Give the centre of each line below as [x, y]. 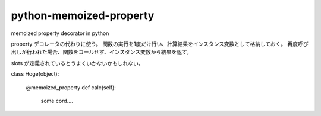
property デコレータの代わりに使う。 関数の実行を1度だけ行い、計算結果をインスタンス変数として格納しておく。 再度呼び [160, 44]
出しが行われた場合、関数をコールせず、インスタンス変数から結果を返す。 [102, 52]
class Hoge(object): [35, 74]
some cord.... [57, 101]
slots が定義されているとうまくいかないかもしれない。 [77, 63]
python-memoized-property [83, 15]
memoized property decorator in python [60, 33]
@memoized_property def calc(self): [71, 87]
